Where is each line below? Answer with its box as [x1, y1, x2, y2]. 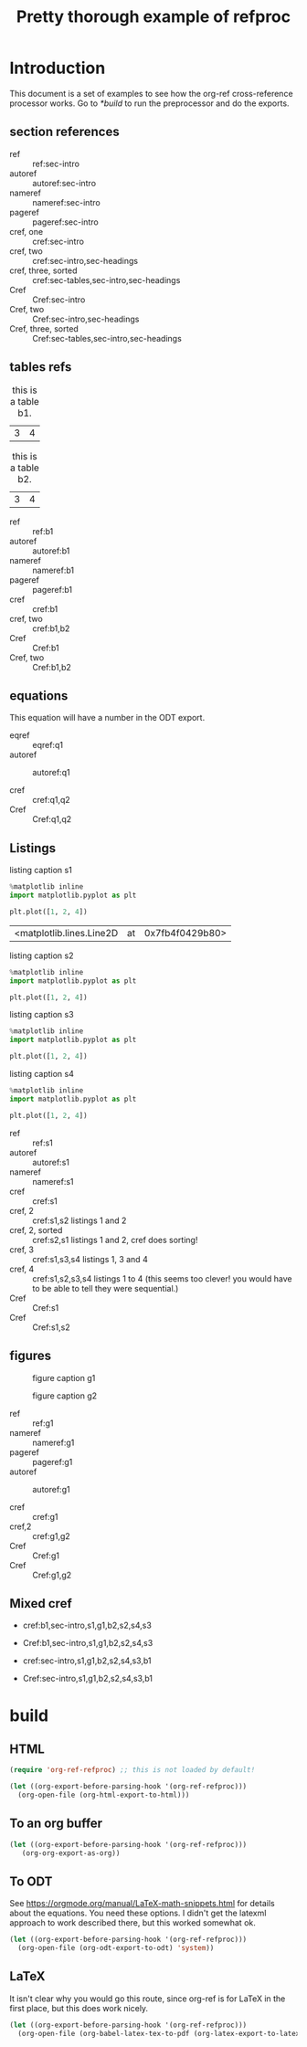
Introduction [9, 58, 106, 79]
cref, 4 [9, 1263, 35, 1274]
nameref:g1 [32, 1437, 75, 1448]
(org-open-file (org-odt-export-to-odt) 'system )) [17, 1944, 215, 1953]
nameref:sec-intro [32, 196, 101, 207]
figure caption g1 [32, 1372, 96, 1383]
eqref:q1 [32, 740, 64, 751]
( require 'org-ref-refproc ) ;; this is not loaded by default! [9, 1766, 256, 1775]
